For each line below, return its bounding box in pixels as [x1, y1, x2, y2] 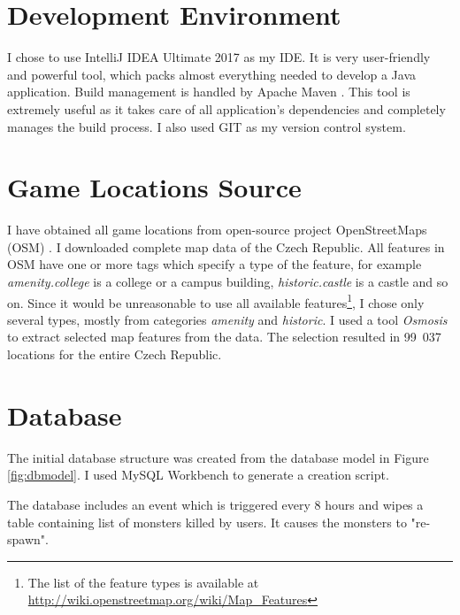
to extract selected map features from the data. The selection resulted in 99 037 [7, 327, 441, 346]
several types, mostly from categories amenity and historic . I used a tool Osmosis [7, 310, 448, 328]
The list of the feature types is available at [27, 573, 259, 591]
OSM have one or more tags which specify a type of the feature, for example [7, 255, 422, 273]
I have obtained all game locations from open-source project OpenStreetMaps [7, 220, 427, 239]
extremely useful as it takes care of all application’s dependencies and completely [7, 99, 446, 118]
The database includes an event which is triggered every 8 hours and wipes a [7, 495, 424, 513]
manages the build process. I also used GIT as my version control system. [7, 117, 406, 135]
